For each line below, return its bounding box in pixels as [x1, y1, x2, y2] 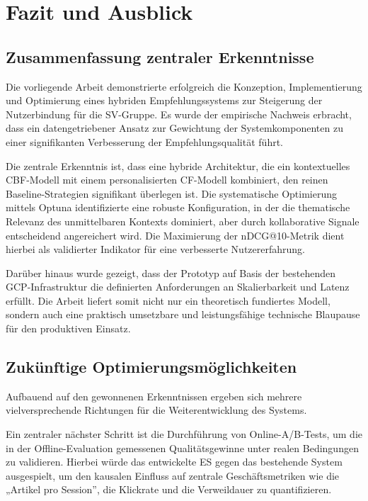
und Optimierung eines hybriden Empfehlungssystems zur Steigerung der [6, 93, 323, 108]
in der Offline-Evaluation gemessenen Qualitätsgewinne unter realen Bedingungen [6, 440, 359, 455]
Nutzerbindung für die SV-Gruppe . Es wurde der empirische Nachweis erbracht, [6, 106, 352, 121]
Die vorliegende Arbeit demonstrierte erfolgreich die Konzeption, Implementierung [6, 79, 362, 94]
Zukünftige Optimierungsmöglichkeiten [6, 356, 297, 378]
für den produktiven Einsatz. [6, 321, 131, 336]
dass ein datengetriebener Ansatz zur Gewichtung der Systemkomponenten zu [6, 120, 343, 135]
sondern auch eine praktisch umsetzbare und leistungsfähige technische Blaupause [6, 307, 360, 322]
